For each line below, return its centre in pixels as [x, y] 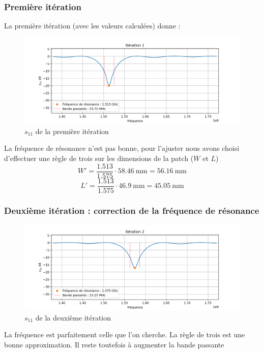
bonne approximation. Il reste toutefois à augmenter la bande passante [114, 344]
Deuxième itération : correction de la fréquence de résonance [132, 210]
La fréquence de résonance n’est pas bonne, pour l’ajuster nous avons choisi [122, 148]
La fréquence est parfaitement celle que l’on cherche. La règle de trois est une [125, 334]
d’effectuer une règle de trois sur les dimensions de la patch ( [99, 158]
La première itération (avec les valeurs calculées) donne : [92, 26]
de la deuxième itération [73, 317]
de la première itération [72, 131]
